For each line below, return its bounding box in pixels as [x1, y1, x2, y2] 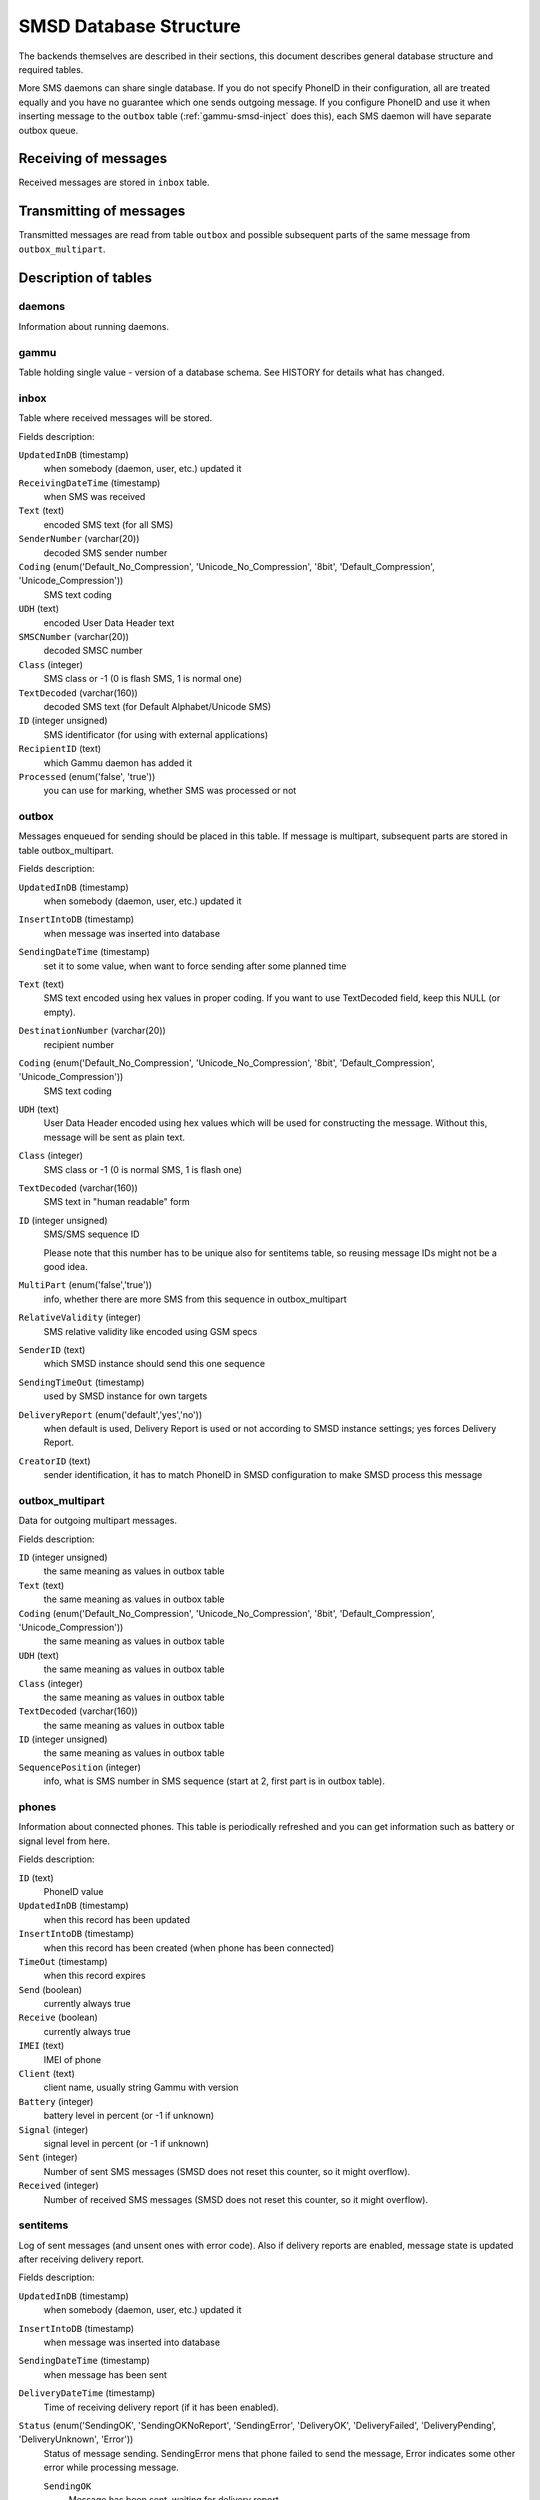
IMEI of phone [43, 2053, 102, 2065]
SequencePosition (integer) [18, 1761, 142, 1773]
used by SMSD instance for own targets [43, 1390, 208, 1402]
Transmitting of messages [18, 203, 186, 220]
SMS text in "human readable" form [43, 1196, 190, 1208]
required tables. [18, 63, 84, 75]
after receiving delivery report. [18, 2253, 145, 2265]
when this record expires [43, 1970, 146, 1982]
